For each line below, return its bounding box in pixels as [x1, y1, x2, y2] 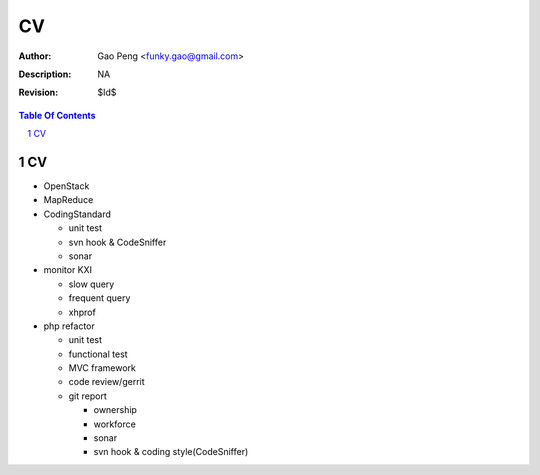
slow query [68, 278, 115, 290]
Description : [18, 68, 72, 80]
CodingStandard [43, 208, 112, 220]
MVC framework [68, 362, 137, 374]
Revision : [18, 86, 59, 99]
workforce [93, 418, 137, 430]
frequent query [68, 292, 131, 304]
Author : [18, 50, 52, 62]
